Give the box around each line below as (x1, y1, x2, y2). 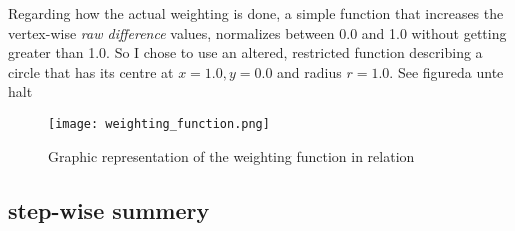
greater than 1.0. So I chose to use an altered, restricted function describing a (8, 42, 483, 63)
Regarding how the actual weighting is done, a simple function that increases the (8, 3, 504, 23)
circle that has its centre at (8, 61, 174, 82)
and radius (277, 61, 342, 82)
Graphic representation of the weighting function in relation (48, 145, 415, 166)
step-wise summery (8, 194, 210, 225)
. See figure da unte (389, 61, 504, 82)
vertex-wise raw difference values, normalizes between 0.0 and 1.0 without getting (8, 22, 507, 43)
